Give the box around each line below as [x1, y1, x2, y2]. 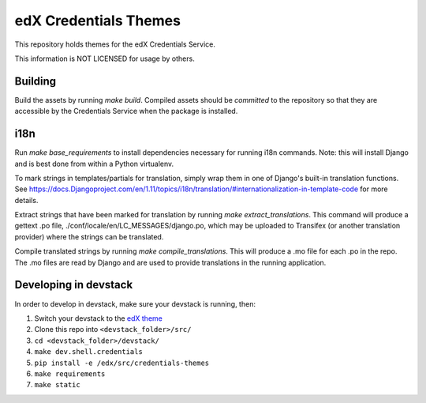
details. [14, 195, 39, 205]
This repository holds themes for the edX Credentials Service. [14, 40, 216, 49]
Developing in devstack [14, 278, 133, 292]
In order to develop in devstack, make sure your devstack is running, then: [14, 299, 256, 308]
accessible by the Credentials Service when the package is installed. [14, 107, 238, 116]
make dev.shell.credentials [34, 348, 144, 356]
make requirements [34, 369, 106, 379]
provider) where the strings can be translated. [14, 232, 164, 241]
